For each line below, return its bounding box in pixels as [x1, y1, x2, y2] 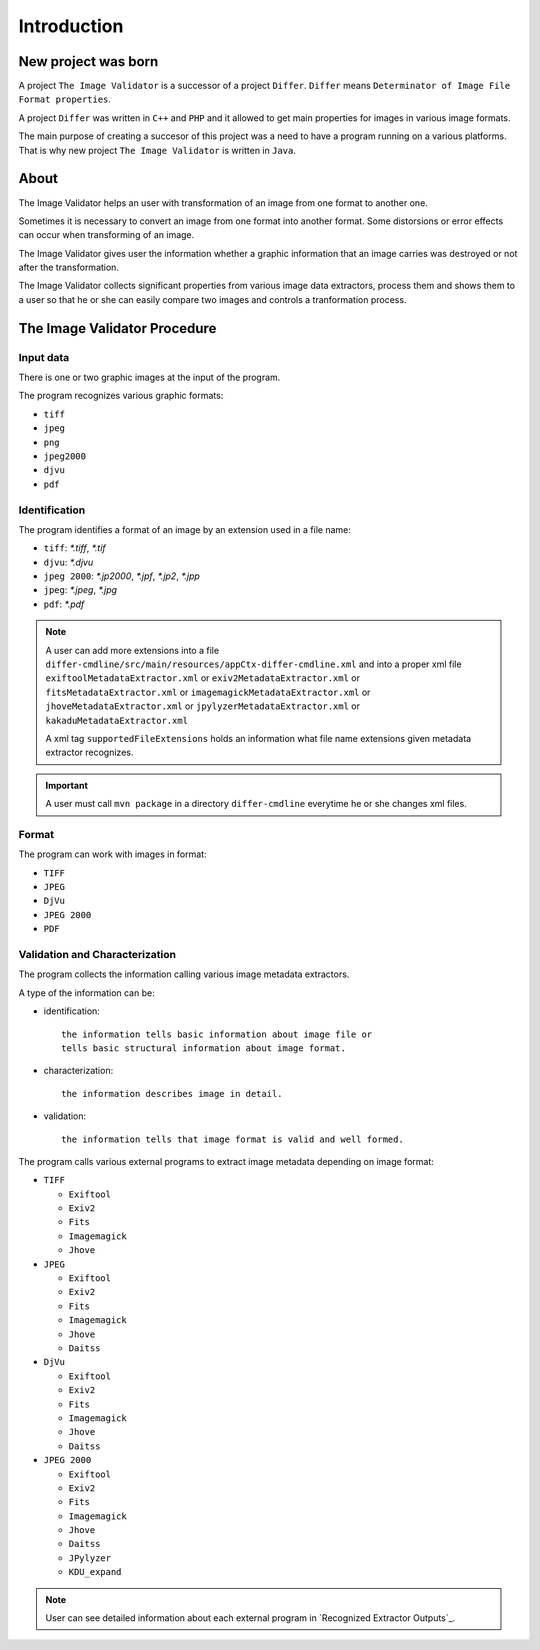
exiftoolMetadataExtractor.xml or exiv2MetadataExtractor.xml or [45, 672, 360, 684]
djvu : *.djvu [43, 556, 94, 568]
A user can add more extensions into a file [45, 644, 220, 656]
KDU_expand [68, 1566, 122, 1578]
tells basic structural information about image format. [61, 1042, 347, 1054]
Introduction [18, 15, 124, 37]
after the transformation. [18, 261, 120, 274]
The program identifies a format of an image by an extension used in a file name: [18, 523, 352, 535]
